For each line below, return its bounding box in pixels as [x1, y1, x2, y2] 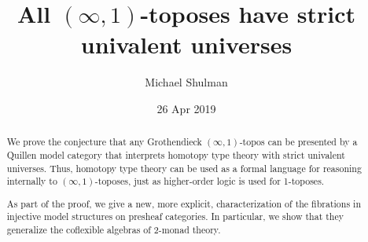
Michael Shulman [145, 74, 228, 90]
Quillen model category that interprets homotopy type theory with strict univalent [6, 148, 345, 161]
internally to [6, 174, 57, 188]
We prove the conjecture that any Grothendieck [6, 135, 202, 148]
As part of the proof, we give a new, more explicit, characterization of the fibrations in [6, 196, 361, 210]
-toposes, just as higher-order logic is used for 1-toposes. [94, 174, 325, 188]
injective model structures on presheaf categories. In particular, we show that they [6, 210, 344, 223]
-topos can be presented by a [239, 135, 358, 148]
